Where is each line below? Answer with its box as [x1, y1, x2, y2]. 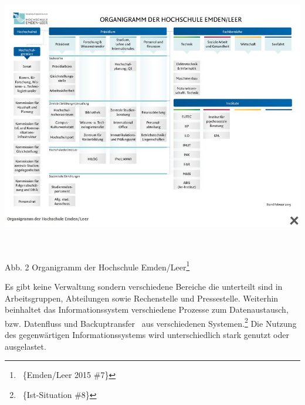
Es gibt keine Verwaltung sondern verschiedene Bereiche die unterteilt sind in [5, 280, 283, 293]
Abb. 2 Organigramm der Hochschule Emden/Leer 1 [5, 259, 190, 273]
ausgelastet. [5, 340, 46, 352]
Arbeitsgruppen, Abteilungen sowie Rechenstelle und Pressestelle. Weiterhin [5, 292, 279, 304]
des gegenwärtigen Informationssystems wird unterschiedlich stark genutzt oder [5, 329, 289, 341]
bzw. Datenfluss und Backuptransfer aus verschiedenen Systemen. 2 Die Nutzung [5, 315, 297, 329]
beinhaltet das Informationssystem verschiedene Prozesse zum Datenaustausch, [5, 303, 289, 316]
